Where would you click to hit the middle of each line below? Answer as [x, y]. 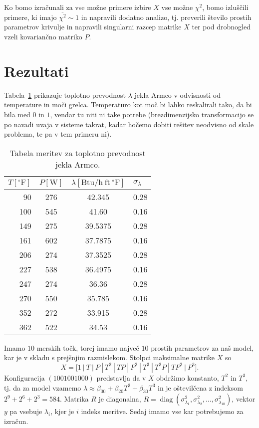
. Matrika [74, 399]
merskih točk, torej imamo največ [88, 347]
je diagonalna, [120, 399]
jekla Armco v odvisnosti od [178, 95]
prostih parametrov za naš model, [202, 347]
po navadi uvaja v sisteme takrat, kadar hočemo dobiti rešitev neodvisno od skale [129, 124]
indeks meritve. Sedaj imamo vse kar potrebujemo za [162, 411]
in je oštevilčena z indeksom [200, 387]
